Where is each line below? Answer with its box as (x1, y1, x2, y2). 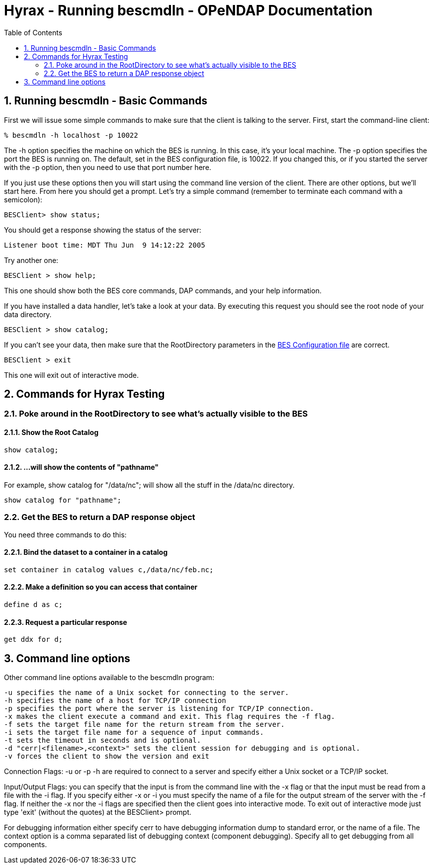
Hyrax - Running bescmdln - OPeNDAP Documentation (4, 2, 373, 19)
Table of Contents (4, 28, 63, 37)
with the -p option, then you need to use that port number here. (4, 163, 211, 172)
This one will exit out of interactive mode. (4, 370, 139, 379)
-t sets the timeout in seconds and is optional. (4, 736, 201, 745)
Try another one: (4, 256, 59, 264)
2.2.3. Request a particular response (4, 617, 127, 626)
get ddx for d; (4, 635, 63, 644)
